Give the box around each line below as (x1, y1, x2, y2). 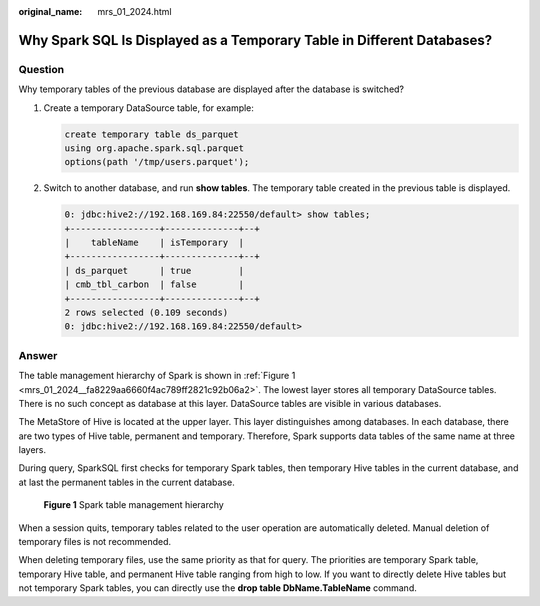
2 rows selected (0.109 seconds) (64, 307, 229, 319)
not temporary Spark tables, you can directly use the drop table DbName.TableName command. (18, 582, 417, 594)
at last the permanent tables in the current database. (18, 476, 235, 488)
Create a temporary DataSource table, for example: (43, 101, 255, 114)
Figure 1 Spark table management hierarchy (43, 499, 224, 511)
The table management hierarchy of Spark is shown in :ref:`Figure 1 (18, 370, 296, 382)
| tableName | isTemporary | (64, 237, 245, 249)
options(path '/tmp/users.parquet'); (64, 156, 250, 168)
